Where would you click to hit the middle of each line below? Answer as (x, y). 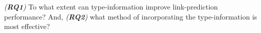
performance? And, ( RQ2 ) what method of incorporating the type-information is (131, 16)
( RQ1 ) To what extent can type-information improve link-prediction (111, 6)
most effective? (27, 26)
